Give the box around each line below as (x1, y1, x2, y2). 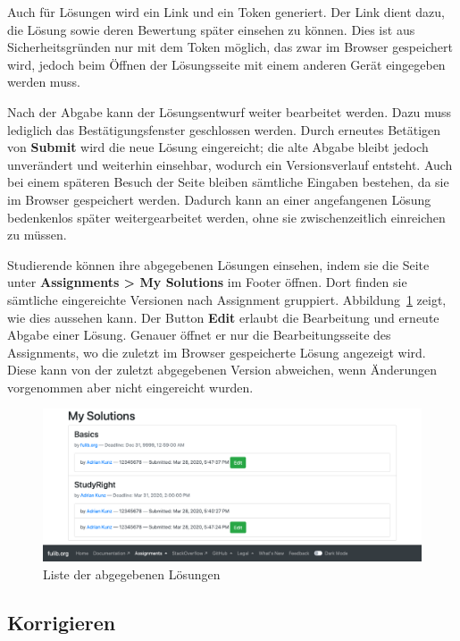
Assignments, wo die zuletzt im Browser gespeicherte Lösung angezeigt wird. (7, 342, 426, 361)
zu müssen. (7, 225, 67, 244)
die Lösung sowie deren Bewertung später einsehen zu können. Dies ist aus (7, 20, 415, 38)
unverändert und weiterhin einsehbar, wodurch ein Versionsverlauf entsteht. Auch (7, 155, 453, 173)
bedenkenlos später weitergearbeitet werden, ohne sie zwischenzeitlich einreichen (7, 207, 446, 226)
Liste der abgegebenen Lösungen (43, 565, 221, 584)
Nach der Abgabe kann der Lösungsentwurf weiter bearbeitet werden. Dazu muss (7, 102, 452, 121)
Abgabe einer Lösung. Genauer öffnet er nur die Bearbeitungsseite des (7, 325, 391, 344)
